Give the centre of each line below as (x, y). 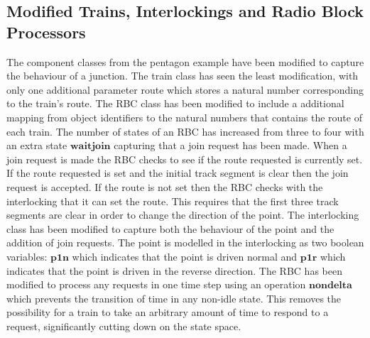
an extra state (37, 145)
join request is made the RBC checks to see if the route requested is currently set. (185, 159)
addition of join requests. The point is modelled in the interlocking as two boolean (185, 242)
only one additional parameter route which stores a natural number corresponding (185, 89)
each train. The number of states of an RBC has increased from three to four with (185, 131)
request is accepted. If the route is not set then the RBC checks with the (165, 186)
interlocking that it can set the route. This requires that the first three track (173, 201)
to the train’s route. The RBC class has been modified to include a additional (175, 103)
